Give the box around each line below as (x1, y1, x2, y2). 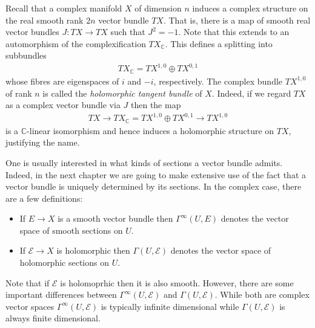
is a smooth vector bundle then (58, 212, 173, 225)
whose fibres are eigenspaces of (5, 74, 119, 87)
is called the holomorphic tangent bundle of (42, 86, 202, 99)
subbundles (5, 49, 47, 62)
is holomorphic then (56, 244, 130, 257)
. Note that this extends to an (178, 25, 290, 38)
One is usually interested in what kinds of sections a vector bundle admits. (5, 156, 283, 169)
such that (110, 25, 145, 38)
